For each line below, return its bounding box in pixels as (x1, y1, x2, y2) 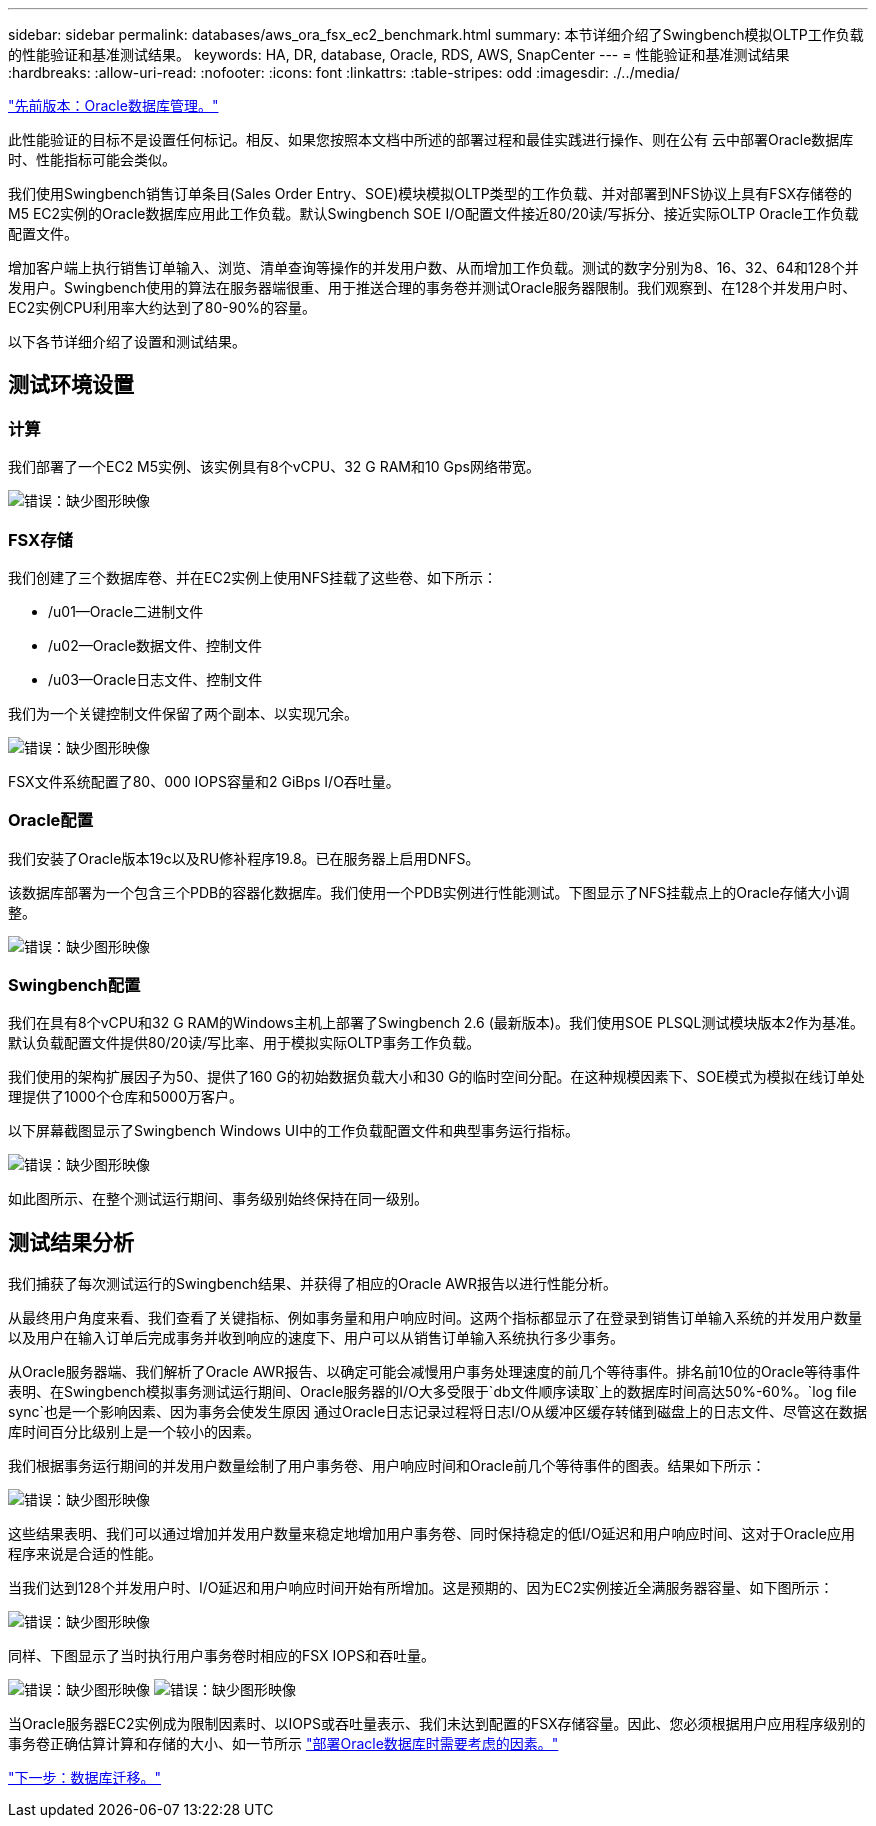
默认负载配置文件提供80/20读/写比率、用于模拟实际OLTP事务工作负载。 (8, 1034, 481, 1052)
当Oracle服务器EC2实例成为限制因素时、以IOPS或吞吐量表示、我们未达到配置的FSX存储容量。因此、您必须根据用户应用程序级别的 (8, 1715, 866, 1733)
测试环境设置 (8, 372, 134, 398)
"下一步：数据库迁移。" (8, 1769, 162, 1787)
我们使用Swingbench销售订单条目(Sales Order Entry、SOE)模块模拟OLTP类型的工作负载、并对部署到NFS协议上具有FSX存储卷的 (8, 185, 853, 202)
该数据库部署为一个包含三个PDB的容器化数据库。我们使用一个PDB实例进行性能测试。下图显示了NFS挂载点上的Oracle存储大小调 (8, 883, 850, 901)
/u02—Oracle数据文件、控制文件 (48, 636, 263, 654)
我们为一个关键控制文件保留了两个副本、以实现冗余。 (8, 704, 358, 722)
